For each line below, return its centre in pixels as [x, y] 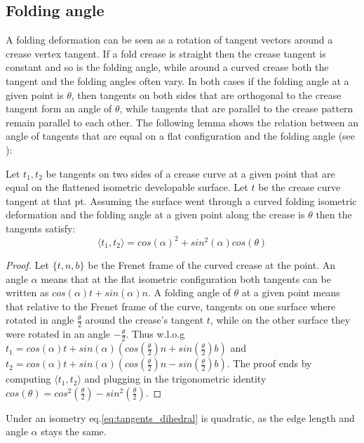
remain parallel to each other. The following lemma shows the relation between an [182, 122]
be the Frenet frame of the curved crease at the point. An [211, 265]
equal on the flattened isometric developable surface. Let [127, 187]
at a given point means [291, 292]
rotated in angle [40, 320]
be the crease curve [299, 187]
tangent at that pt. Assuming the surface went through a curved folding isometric [181, 200]
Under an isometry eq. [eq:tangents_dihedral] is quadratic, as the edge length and [180, 417]
